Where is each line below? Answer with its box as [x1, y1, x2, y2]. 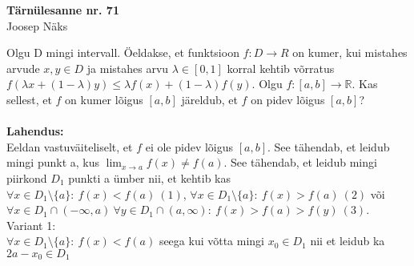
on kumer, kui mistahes [292, 44, 408, 61]
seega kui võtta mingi [159, 232, 265, 249]
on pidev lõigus [251, 91, 325, 107]
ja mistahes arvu [86, 59, 169, 76]
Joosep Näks [6, 17, 68, 34]
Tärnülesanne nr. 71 [6, 2, 119, 18]
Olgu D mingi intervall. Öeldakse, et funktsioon [6, 44, 239, 61]
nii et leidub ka [310, 232, 385, 249]
